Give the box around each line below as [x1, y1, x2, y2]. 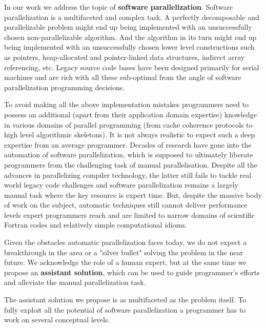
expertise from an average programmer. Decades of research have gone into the [4, 139, 252, 150]
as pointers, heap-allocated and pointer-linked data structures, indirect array [4, 51, 245, 62]
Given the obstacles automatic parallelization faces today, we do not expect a [4, 237, 247, 248]
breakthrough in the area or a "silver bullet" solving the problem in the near [4, 247, 243, 257]
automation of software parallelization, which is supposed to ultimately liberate [4, 149, 253, 160]
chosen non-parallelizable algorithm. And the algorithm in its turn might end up [4, 31, 257, 42]
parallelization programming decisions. [4, 81, 125, 92]
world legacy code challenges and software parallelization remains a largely [4, 179, 238, 190]
